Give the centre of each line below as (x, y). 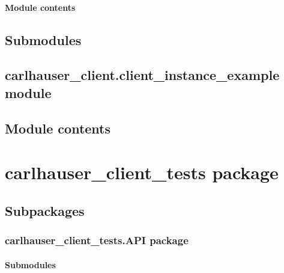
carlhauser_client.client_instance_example (142, 75)
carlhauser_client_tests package (142, 172)
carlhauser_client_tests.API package (97, 240)
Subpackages (45, 210)
